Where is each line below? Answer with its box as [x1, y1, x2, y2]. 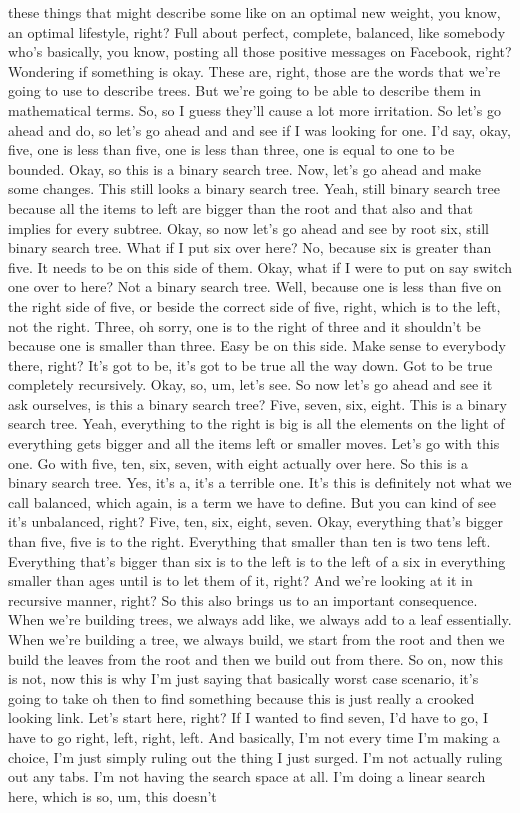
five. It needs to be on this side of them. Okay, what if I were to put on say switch [8, 256, 512, 277]
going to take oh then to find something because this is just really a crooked [8, 687, 475, 708]
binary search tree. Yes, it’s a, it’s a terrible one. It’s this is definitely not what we [8, 472, 512, 493]
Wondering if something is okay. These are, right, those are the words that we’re [8, 60, 501, 81]
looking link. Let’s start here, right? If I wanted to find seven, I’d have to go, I [8, 707, 489, 728]
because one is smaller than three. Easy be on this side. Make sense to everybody [8, 335, 506, 356]
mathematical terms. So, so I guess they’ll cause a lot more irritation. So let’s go [8, 99, 501, 120]
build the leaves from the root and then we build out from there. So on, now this [8, 648, 503, 669]
